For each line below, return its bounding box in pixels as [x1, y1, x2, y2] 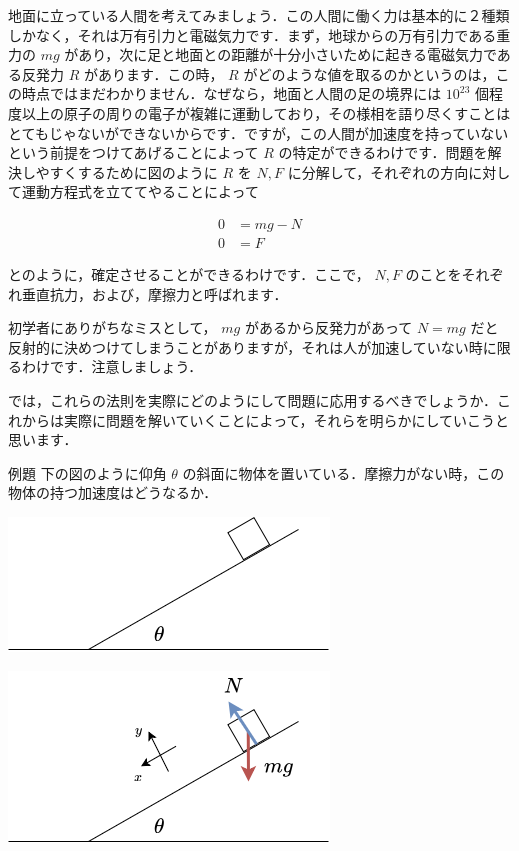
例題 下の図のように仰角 [8, 462, 167, 483]
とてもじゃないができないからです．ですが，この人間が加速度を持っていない [8, 122, 509, 143]
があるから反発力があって [244, 317, 413, 338]
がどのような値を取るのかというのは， [243, 63, 496, 84]
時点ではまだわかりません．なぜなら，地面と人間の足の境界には [21, 83, 442, 104]
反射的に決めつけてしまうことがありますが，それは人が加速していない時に [8, 336, 497, 357]
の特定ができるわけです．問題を [278, 142, 488, 163]
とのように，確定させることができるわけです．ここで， [8, 264, 370, 284]
